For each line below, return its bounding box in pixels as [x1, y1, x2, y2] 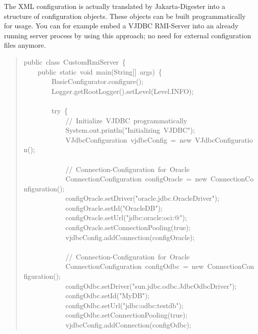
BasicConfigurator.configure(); [51, 76, 144, 86]
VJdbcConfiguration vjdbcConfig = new [65, 134, 192, 145]
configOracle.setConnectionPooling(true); [65, 222, 191, 233]
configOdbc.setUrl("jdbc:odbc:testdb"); [65, 300, 183, 310]
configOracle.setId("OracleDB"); [65, 202, 163, 213]
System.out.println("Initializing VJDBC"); [65, 125, 195, 135]
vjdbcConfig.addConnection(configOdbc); [65, 320, 191, 330]
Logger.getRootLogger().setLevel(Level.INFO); [51, 85, 194, 96]
